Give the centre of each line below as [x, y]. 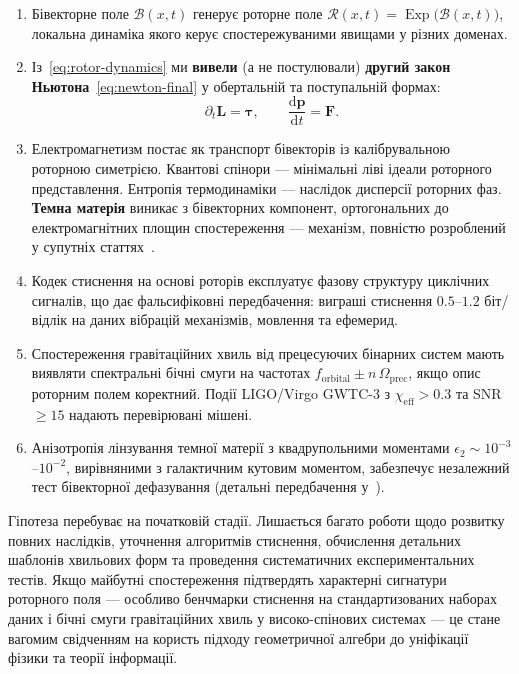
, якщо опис [444, 372]
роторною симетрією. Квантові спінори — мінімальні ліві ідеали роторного [261, 168]
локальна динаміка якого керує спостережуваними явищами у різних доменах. [269, 32]
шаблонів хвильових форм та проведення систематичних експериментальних [241, 559]
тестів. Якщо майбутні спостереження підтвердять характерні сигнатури [227, 578]
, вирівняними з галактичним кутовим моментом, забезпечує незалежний [288, 466]
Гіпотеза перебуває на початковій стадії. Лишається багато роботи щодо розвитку [256, 520]
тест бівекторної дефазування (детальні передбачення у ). [208, 486]
